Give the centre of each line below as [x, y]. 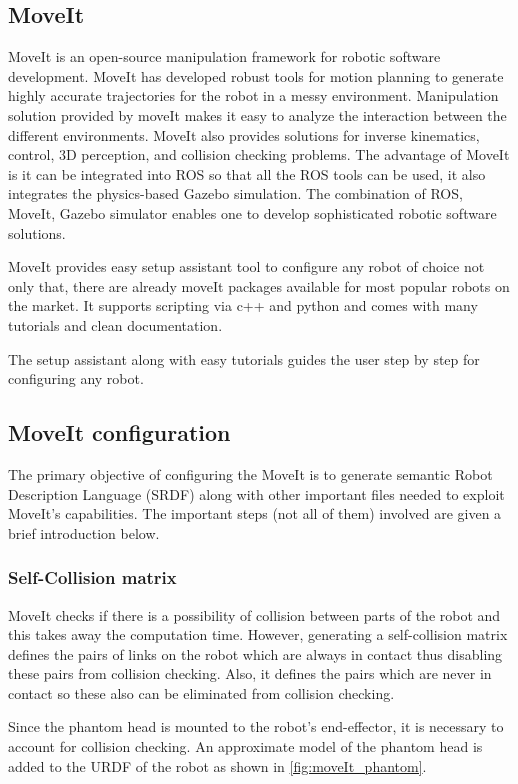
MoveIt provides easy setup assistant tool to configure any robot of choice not [246, 266]
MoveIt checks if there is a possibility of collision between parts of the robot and [254, 614]
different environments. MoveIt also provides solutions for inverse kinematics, [244, 134]
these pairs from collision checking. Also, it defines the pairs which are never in [250, 673]
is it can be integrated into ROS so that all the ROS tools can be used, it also [247, 173]
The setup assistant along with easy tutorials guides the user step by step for [244, 358]
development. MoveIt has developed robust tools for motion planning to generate [256, 75]
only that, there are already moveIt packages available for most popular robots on [259, 285]
